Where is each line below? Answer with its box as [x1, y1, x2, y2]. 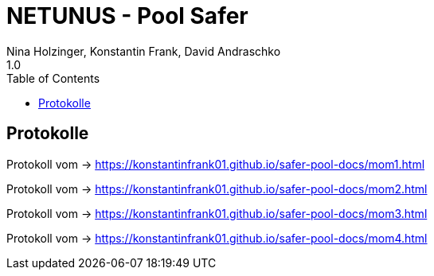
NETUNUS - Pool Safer [6, 2, 248, 29]
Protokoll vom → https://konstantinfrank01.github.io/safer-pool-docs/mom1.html [6, 157, 425, 171]
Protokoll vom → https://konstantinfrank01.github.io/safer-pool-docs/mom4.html [6, 231, 428, 245]
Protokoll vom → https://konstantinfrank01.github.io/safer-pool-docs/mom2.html [6, 181, 428, 196]
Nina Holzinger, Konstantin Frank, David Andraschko [6, 44, 281, 58]
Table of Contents [6, 71, 100, 85]
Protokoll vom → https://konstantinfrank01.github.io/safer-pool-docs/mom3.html [6, 206, 428, 220]
